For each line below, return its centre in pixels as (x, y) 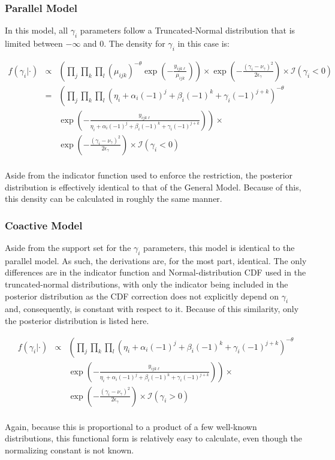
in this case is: (204, 43)
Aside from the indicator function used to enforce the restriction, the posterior (149, 175)
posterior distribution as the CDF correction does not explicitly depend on (142, 296)
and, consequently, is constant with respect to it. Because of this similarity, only (152, 309)
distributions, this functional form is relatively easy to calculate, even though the (153, 438)
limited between (34, 43)
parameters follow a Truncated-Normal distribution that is (188, 30)
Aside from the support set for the (68, 247)
